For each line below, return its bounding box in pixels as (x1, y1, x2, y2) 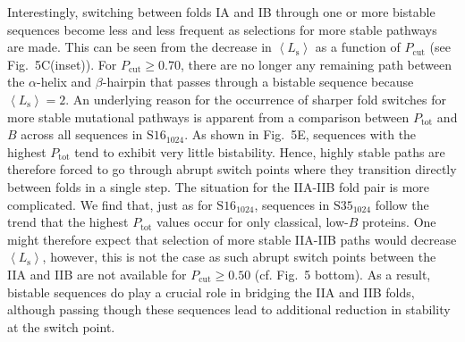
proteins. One (361, 213, 436, 231)
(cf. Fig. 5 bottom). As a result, (254, 264, 431, 283)
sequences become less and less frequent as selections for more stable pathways (7, 20, 437, 38)
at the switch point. (7, 317, 115, 336)
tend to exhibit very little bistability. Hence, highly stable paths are (74, 142, 445, 161)
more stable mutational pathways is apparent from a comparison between (7, 107, 410, 126)
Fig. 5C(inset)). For (7, 54, 117, 73)
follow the (375, 195, 429, 213)
